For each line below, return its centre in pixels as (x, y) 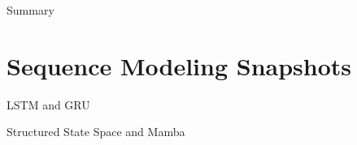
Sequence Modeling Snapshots (179, 65)
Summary (30, 10)
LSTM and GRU (48, 104)
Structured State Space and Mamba (96, 132)
